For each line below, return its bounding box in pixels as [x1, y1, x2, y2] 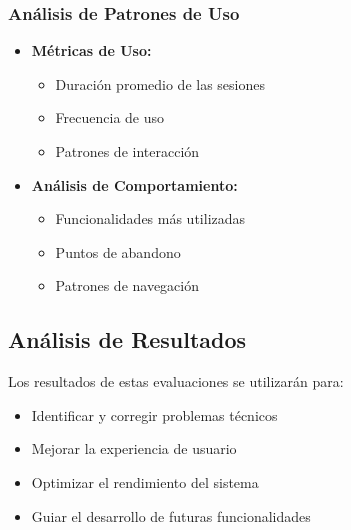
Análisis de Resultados [8, 324, 247, 355]
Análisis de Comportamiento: [31, 174, 238, 195]
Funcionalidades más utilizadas [55, 208, 246, 229]
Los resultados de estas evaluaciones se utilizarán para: [8, 371, 344, 392]
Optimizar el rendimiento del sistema [31, 471, 259, 492]
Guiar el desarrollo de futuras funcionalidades [31, 505, 311, 526]
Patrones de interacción [55, 141, 200, 161]
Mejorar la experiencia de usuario [31, 438, 237, 459]
